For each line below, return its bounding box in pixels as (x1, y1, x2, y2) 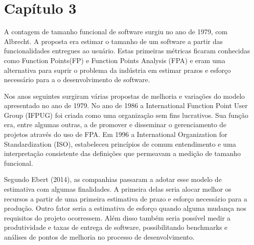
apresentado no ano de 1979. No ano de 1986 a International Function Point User (4, 100, 248, 111)
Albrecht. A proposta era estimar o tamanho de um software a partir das (4, 36, 223, 46)
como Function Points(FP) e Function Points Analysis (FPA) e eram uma (4, 55, 226, 65)
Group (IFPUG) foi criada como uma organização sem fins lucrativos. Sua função (4, 110, 249, 120)
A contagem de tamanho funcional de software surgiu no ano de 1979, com (4, 26, 228, 37)
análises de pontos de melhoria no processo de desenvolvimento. (4, 232, 195, 242)
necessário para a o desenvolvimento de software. (4, 74, 150, 85)
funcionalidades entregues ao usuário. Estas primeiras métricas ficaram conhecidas (4, 45, 250, 56)
